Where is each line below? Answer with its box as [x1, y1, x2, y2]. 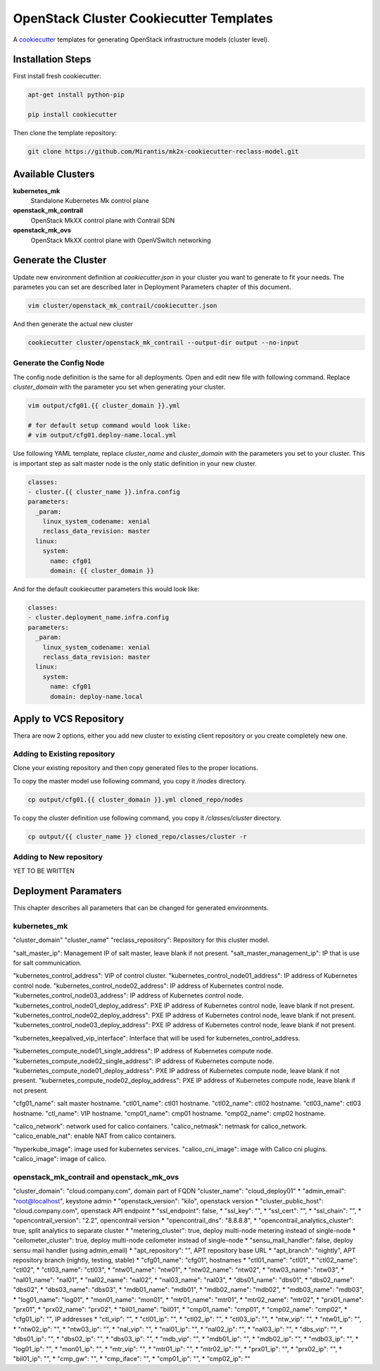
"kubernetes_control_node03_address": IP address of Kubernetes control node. [13, 991, 244, 1000]
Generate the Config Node [13, 358, 105, 368]
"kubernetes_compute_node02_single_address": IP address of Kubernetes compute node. [13, 1057, 274, 1065]
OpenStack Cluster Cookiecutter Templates [13, 11, 274, 26]
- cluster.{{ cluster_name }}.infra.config [27, 488, 181, 496]
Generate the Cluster [13, 254, 107, 266]
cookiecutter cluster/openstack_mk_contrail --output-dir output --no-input [27, 338, 299, 347]
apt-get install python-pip [27, 91, 125, 99]
